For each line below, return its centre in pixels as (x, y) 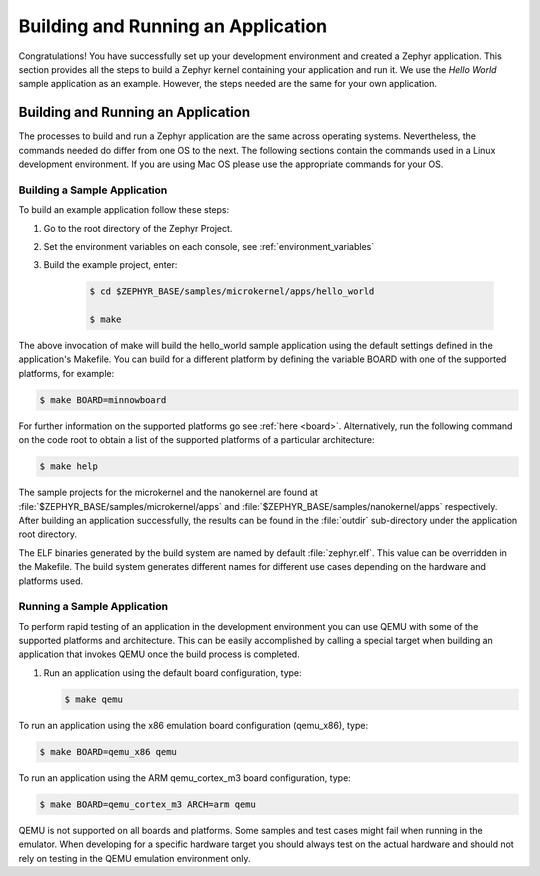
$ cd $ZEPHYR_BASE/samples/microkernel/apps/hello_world (232, 291)
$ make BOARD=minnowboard (103, 399)
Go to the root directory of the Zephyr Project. (138, 228)
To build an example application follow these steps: (124, 210)
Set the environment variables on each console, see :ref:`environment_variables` (209, 246)
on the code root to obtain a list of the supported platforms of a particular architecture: (196, 440)
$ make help (69, 466)
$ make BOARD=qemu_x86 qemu (108, 751)
